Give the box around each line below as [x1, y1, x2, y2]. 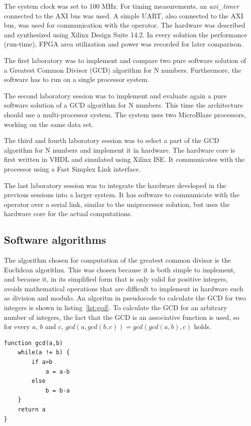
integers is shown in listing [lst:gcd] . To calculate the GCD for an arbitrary [4, 302, 227, 313]
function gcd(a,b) [4, 339, 63, 347]
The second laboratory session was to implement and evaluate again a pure [4, 90, 227, 100]
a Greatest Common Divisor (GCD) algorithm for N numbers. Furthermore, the [4, 64, 241, 75]
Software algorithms [4, 232, 106, 247]
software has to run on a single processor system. [4, 74, 149, 84]
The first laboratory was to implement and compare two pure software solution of [4, 55, 246, 65]
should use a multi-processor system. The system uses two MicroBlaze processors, [4, 109, 246, 119]
